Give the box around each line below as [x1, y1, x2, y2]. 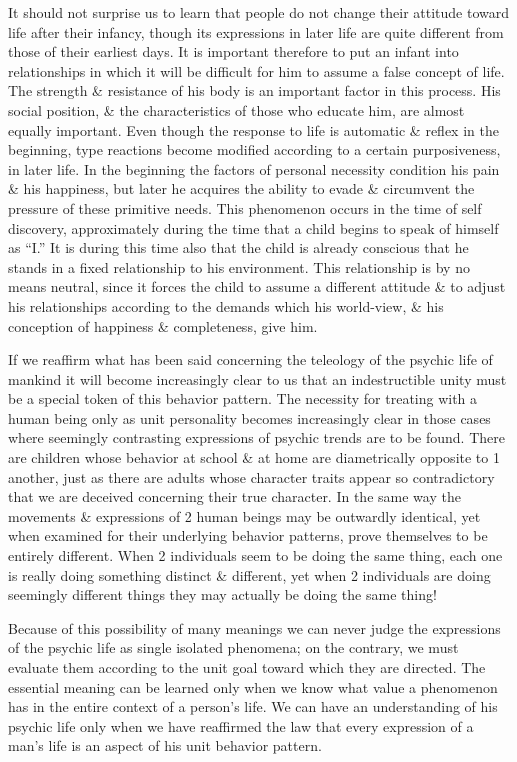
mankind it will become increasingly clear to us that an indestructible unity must [8, 368, 507, 389]
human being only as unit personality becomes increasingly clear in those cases [8, 407, 491, 428]
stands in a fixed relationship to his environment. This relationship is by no [8, 256, 470, 277]
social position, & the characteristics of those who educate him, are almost [8, 99, 465, 120]
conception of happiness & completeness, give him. [8, 315, 318, 336]
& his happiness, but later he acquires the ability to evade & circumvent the [8, 178, 475, 199]
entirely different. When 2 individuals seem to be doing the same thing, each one [8, 545, 503, 566]
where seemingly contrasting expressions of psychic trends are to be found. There [8, 427, 505, 448]
